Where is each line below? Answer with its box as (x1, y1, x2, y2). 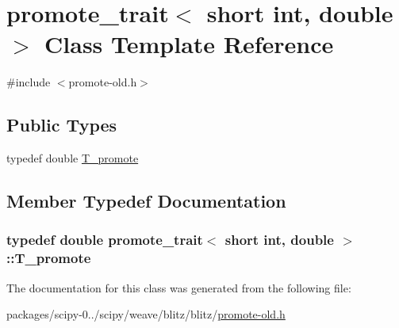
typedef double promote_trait (6, 230, 203, 250)
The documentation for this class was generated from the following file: (6, 279, 351, 296)
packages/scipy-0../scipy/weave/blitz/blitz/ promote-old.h (6, 306, 286, 322)
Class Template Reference (44, 28, 334, 60)
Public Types (6, 113, 117, 137)
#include (6, 74, 51, 90)
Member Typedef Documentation (6, 189, 286, 213)
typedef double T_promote (6, 150, 139, 166)
